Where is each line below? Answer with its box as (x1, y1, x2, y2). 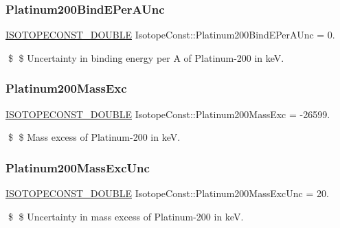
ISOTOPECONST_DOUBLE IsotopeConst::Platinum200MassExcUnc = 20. (5, 186, 329, 201)
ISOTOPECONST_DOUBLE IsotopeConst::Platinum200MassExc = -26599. (5, 106, 330, 121)
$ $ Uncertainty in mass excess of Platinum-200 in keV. (8, 209, 244, 223)
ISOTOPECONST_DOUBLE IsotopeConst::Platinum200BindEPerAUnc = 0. (5, 27, 335, 42)
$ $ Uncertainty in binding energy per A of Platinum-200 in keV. (8, 50, 284, 65)
